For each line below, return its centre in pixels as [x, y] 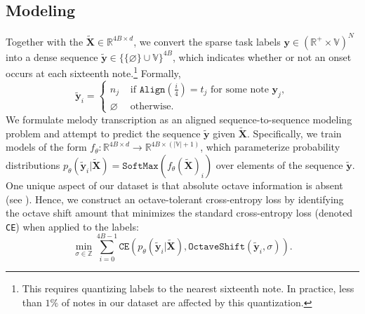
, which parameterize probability [270, 147]
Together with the [45, 41]
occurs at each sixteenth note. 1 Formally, [93, 72]
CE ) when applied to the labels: [72, 226]
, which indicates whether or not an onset [262, 56]
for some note [240, 89]
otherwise [151, 106]
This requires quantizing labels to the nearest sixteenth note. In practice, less [188, 288]
